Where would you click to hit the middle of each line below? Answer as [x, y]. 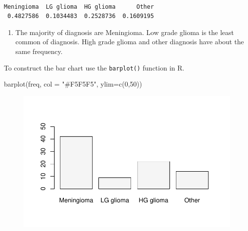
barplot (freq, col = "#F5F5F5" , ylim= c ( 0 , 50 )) [73, 84]
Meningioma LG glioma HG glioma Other [79, 7]
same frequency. [39, 51]
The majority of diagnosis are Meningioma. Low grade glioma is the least [125, 32]
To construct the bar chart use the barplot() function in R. [94, 67]
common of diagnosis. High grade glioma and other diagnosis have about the [130, 42]
